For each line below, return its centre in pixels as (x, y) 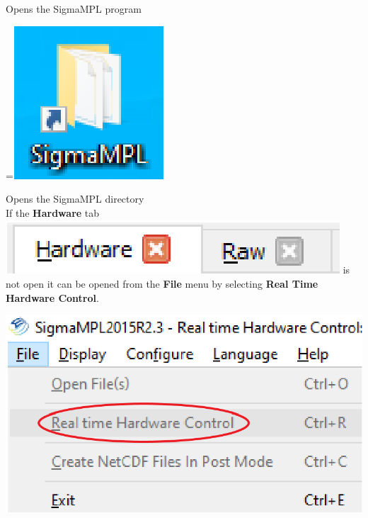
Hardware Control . (52, 297)
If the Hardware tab (53, 212)
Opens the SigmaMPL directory (75, 199)
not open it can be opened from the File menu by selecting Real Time (162, 283)
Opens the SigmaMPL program (74, 9)
